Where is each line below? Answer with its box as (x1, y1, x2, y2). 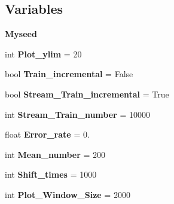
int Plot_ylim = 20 (5, 47, 82, 60)
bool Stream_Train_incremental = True (5, 87, 169, 100)
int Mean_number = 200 (5, 148, 106, 160)
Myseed (5, 28, 37, 40)
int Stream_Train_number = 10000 (5, 108, 150, 120)
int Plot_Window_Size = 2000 (5, 188, 130, 200)
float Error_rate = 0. (5, 128, 90, 141)
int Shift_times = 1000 (5, 168, 97, 181)
